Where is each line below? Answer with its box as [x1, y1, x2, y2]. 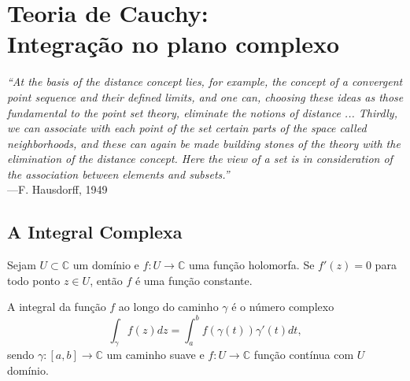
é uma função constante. [135, 272, 253, 288]
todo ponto [7, 272, 61, 288]
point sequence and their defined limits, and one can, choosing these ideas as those [7, 88, 404, 105]
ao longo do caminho [118, 298, 219, 315]
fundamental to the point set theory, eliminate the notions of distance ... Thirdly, [7, 104, 397, 120]
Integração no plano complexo [7, 28, 340, 60]
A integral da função [7, 298, 106, 315]
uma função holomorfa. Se [188, 257, 315, 273]
